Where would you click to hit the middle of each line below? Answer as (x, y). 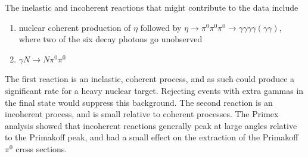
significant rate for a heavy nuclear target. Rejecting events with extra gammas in (154, 90)
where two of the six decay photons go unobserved (111, 39)
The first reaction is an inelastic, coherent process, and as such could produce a (150, 79)
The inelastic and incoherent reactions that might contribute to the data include (152, 7)
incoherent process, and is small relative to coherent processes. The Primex (142, 114)
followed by (161, 27)
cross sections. (41, 148)
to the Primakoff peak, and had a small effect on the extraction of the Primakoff (152, 137)
